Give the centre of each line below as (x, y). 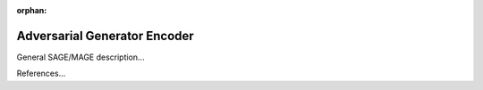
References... (41, 74)
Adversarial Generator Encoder (105, 36)
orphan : (32, 10)
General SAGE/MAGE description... (80, 57)
